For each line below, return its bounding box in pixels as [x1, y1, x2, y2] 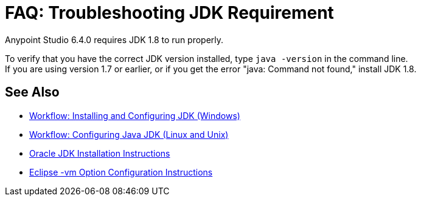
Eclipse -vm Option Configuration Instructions [29, 166, 213, 177]
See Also [5, 84, 60, 100]
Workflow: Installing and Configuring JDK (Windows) [29, 110, 240, 121]
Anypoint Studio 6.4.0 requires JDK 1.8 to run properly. [5, 34, 224, 45]
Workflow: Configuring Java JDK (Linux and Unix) [29, 129, 229, 140]
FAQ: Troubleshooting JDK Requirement [5, 2, 334, 23]
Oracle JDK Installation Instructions [29, 148, 170, 158]
